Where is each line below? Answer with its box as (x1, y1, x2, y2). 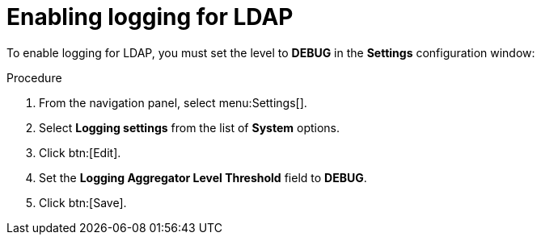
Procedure (6, 70, 62, 85)
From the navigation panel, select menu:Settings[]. (39, 95, 307, 110)
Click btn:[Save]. (39, 195, 127, 210)
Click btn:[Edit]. (39, 145, 121, 160)
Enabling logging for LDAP (6, 3, 294, 31)
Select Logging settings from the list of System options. (39, 120, 340, 135)
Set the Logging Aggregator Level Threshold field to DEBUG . (39, 170, 367, 185)
